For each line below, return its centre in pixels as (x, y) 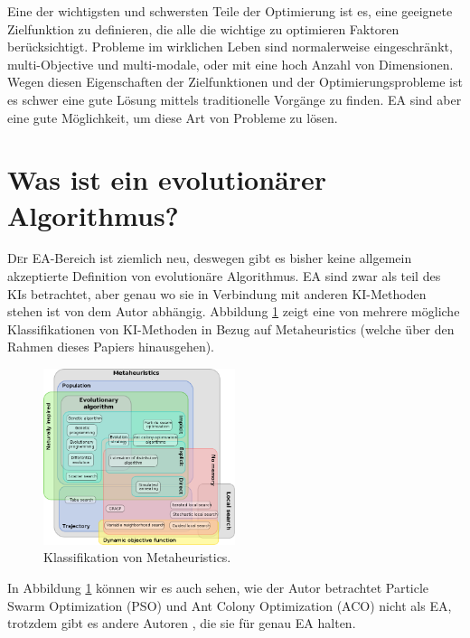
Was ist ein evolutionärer (167, 179)
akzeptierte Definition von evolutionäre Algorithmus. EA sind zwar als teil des (224, 276)
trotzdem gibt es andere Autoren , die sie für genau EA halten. (182, 623)
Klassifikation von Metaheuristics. (137, 557)
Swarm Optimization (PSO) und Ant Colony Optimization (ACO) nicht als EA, (230, 605)
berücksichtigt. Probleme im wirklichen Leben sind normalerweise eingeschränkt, (230, 47)
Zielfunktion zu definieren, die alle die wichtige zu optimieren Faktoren (203, 28)
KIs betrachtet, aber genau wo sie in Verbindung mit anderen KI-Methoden (217, 293)
